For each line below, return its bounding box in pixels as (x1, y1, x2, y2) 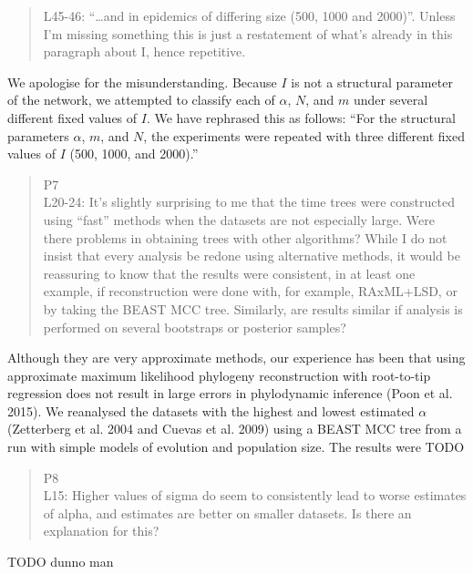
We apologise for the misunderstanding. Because (7, 72, 277, 91)
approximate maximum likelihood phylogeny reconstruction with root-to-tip (7, 365, 431, 384)
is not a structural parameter (291, 72, 453, 91)
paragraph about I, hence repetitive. (43, 42, 246, 61)
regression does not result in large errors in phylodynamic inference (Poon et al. (7, 384, 453, 403)
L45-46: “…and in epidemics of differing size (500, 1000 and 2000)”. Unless (43, 6, 456, 25)
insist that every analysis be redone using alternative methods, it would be (43, 246, 460, 265)
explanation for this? (43, 521, 159, 540)
